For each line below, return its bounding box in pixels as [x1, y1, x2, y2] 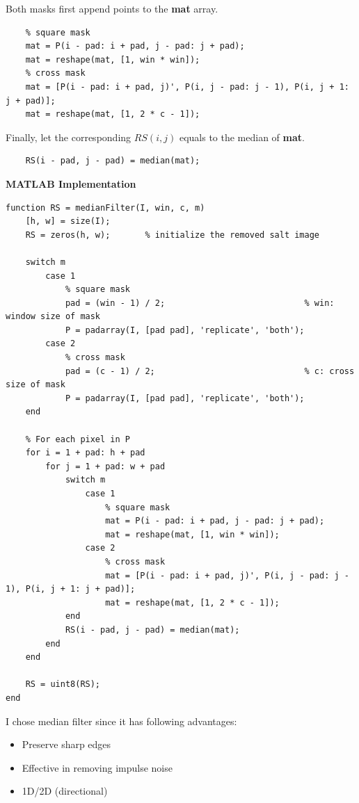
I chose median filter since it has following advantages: [6, 713, 237, 728]
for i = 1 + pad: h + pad [25, 448, 145, 458]
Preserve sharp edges [22, 737, 111, 752]
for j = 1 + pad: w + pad [45, 461, 166, 471]
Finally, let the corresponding [6, 129, 131, 144]
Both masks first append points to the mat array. [6, 1, 218, 15]
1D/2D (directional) [22, 784, 108, 798]
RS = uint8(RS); [25, 679, 101, 690]
